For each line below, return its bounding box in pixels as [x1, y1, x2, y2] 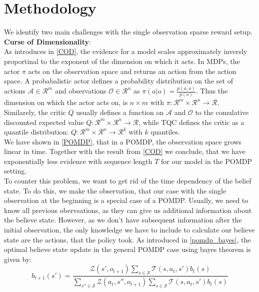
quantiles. [150, 126, 180, 137]
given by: [4, 253, 32, 264]
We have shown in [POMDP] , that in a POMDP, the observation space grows [4, 136, 241, 146]
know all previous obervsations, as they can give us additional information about [4, 204, 252, 215]
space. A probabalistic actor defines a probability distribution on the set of [4, 75, 233, 86]
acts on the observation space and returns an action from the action [28, 65, 236, 76]
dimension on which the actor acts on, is [4, 97, 128, 107]
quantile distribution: [4, 126, 69, 137]
